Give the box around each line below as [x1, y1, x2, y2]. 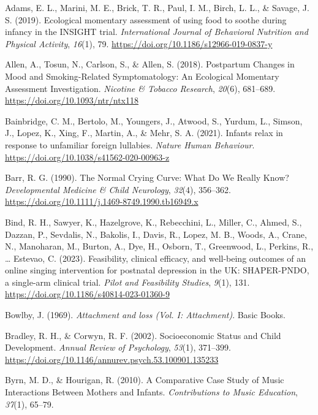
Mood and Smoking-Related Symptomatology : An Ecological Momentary [5, 69, 279, 82]
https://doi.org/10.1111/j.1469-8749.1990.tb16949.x [5, 195, 199, 208]
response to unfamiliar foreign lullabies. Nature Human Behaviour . [5, 138, 255, 151]
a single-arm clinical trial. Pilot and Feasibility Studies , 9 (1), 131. [5, 275, 250, 288]
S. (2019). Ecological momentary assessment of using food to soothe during [5, 13, 287, 26]
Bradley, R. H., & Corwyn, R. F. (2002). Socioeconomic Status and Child [5, 329, 281, 341]
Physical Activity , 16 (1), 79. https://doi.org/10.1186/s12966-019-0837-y [5, 37, 273, 50]
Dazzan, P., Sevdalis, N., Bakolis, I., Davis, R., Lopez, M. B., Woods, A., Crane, [5, 227, 307, 240]
